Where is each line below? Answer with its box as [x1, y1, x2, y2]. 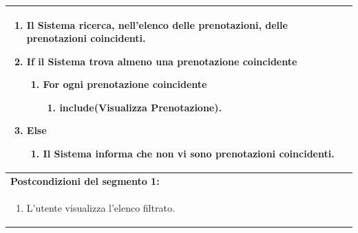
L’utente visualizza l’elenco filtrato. [26, 200, 175, 214]
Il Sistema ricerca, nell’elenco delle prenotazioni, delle [26, 17, 288, 32]
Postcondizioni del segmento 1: [10, 173, 160, 188]
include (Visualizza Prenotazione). [59, 100, 222, 114]
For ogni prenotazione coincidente [43, 77, 207, 91]
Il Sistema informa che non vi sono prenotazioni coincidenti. [43, 146, 335, 161]
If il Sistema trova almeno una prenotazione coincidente [26, 54, 297, 68]
